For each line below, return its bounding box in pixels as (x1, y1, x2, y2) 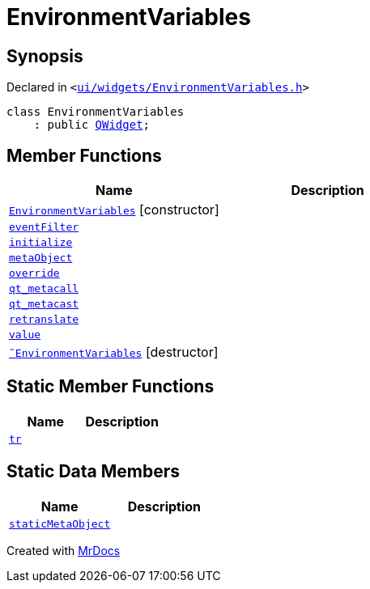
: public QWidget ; (33, 118, 151, 132)
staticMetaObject (9, 517, 111, 530)
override (9, 267, 60, 280)
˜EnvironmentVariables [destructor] (9, 344, 219, 361)
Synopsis (6, 45, 83, 66)
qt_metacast (9, 298, 79, 311)
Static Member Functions (6, 376, 215, 397)
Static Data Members (6, 461, 181, 482)
